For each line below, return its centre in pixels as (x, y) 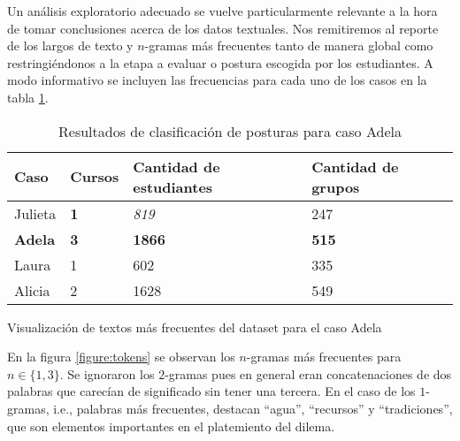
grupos (336, 186)
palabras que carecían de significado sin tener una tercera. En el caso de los (211, 391)
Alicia (32, 290)
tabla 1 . (28, 97)
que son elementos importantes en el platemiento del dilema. (171, 426)
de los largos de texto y (70, 46)
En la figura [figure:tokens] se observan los (121, 357)
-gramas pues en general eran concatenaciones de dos (308, 373)
